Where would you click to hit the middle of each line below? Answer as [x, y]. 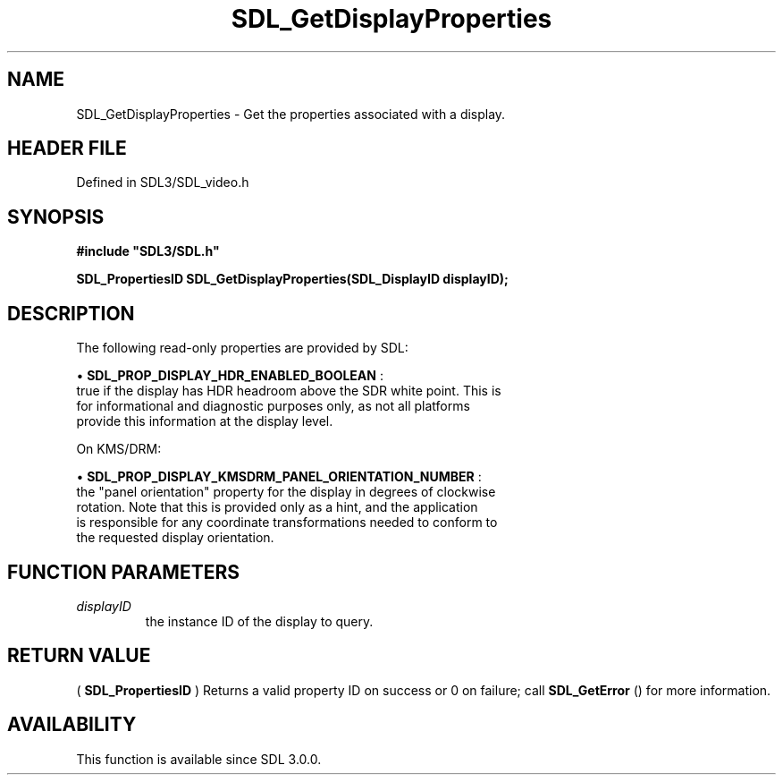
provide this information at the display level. [205, 421]
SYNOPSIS [56, 217]
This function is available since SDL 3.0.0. [199, 759]
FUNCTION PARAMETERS [123, 572]
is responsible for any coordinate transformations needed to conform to [287, 523]
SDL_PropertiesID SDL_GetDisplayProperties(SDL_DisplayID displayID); [292, 279]
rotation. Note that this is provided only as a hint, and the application [277, 507]
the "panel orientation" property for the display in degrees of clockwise [286, 492]
